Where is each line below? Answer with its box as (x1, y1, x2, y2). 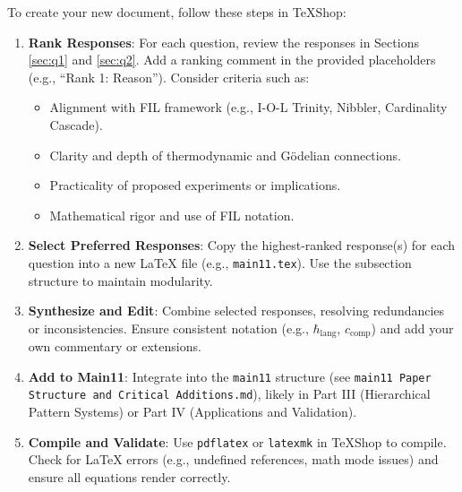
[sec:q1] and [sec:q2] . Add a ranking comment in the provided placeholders (28, 50, 436, 69)
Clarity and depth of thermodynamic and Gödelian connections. (49, 145, 401, 164)
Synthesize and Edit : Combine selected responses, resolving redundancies (28, 301, 445, 320)
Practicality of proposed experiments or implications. (49, 176, 341, 194)
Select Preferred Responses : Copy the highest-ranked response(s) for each (28, 236, 456, 255)
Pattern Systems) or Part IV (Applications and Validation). (28, 402, 357, 421)
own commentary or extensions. (28, 337, 201, 356)
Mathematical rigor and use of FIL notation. (49, 205, 295, 224)
